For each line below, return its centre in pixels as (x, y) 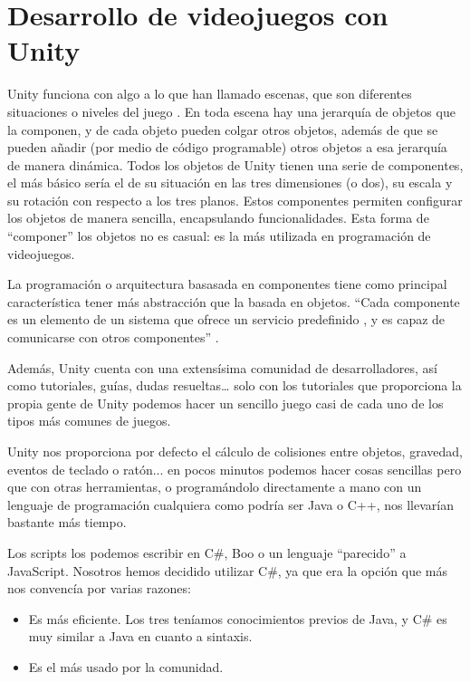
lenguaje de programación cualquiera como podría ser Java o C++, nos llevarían (230, 504)
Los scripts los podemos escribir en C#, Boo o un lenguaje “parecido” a (207, 552)
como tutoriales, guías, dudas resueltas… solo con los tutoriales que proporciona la (235, 385)
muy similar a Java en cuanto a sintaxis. (140, 636)
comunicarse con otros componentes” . (113, 337)
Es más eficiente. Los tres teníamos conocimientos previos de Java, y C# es (238, 618)
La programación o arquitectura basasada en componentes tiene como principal (227, 284)
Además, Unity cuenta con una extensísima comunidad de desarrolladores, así (223, 367)
